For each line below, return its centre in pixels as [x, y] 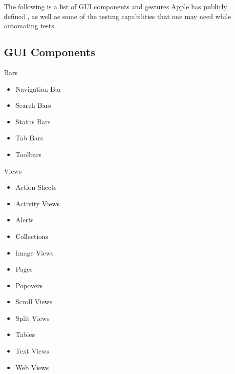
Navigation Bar [38, 89]
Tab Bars [29, 138]
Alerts [24, 220]
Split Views [32, 318]
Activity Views [38, 203]
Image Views [34, 252]
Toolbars [28, 154]
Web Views [32, 367]
